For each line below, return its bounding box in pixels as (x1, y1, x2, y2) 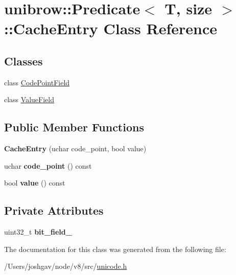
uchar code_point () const (4, 160, 92, 171)
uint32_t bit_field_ (4, 226, 72, 237)
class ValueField (4, 94, 54, 105)
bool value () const (4, 177, 65, 188)
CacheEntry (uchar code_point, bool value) (4, 143, 147, 154)
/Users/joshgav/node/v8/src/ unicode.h (4, 261, 127, 271)
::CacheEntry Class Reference (4, 18, 218, 39)
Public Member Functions (4, 119, 144, 135)
